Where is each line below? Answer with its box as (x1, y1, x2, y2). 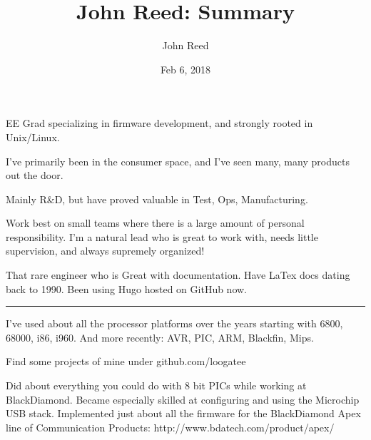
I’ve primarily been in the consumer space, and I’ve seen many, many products (6, 153, 350, 168)
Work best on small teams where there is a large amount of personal (6, 215, 305, 230)
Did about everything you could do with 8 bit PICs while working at (6, 378, 307, 393)
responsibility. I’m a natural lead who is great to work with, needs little (6, 229, 318, 244)
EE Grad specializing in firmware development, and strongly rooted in (6, 116, 313, 131)
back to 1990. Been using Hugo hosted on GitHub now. (6, 281, 248, 296)
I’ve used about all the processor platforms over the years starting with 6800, (6, 316, 343, 331)
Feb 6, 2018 (160, 61, 211, 76)
